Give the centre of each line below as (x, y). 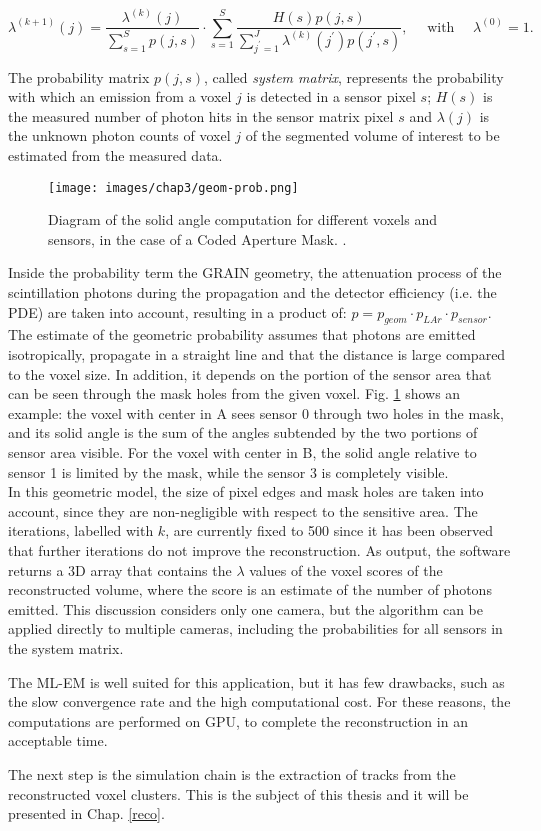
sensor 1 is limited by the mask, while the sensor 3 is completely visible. (228, 471)
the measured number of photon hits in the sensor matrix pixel (201, 115)
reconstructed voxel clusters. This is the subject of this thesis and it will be (238, 793)
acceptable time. (58, 740)
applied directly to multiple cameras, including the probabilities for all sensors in (255, 628)
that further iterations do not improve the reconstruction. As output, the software (259, 549)
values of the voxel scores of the (346, 569)
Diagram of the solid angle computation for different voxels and (242, 219)
